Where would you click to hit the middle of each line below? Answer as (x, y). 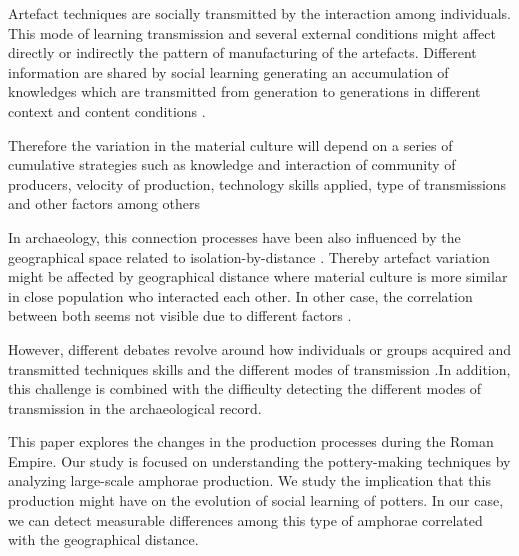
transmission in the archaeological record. (135, 407)
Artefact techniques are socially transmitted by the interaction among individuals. (259, 13)
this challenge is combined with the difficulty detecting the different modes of (245, 388)
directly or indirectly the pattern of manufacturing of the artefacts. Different (242, 52)
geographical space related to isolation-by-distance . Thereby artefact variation (249, 256)
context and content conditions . (107, 110)
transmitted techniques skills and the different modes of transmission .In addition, (259, 368)
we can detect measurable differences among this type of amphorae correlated (245, 519)
